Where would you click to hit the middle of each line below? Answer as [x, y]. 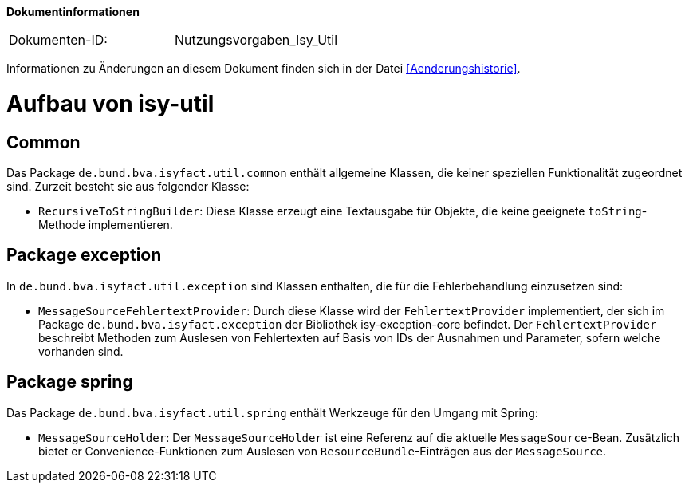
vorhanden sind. [81, 351]
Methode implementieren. [106, 224]
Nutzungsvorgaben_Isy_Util [256, 40]
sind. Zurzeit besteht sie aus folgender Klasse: [128, 186]
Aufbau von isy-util [110, 103]
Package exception [84, 255]
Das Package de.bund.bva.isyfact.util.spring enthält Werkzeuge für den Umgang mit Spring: [272, 412]
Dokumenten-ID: [58, 40]
